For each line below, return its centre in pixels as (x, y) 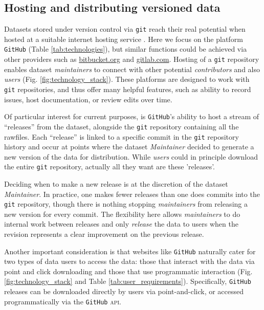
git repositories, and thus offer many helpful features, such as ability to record (128, 89)
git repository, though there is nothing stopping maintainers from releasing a (126, 204)
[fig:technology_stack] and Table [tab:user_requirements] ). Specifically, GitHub (128, 281)
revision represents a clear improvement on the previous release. (104, 234)
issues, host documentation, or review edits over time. (88, 99)
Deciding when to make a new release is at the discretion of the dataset (116, 184)
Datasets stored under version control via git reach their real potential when (125, 29)
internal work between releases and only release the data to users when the (121, 224)
